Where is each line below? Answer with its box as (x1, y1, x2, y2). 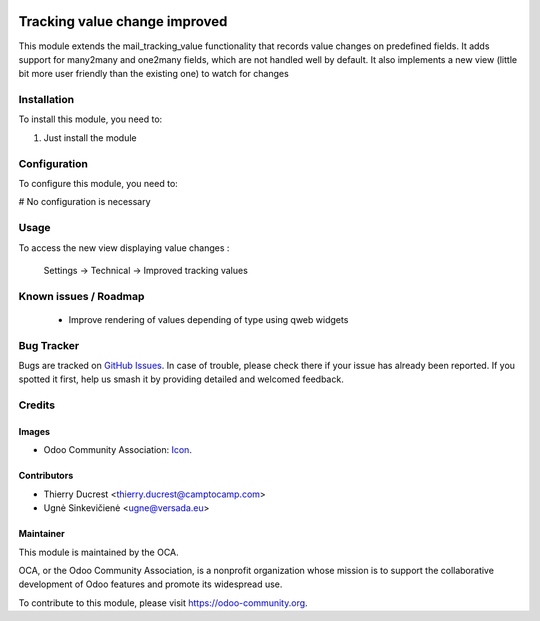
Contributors (18, 470, 74, 482)
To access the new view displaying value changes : (18, 241, 230, 254)
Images (18, 425, 50, 437)
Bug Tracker (18, 338, 80, 352)
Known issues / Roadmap (18, 289, 145, 303)
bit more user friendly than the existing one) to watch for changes (18, 68, 289, 80)
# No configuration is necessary (18, 196, 151, 208)
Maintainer (18, 528, 65, 540)
